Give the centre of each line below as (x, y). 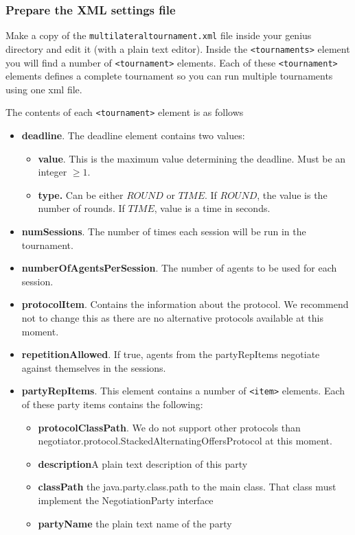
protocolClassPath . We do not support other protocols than (169, 427)
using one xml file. (44, 89)
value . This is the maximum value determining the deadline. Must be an (192, 158)
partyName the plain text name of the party (135, 523)
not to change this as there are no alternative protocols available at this (172, 317)
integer (53, 172)
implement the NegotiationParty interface (126, 500)
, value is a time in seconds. (212, 208)
